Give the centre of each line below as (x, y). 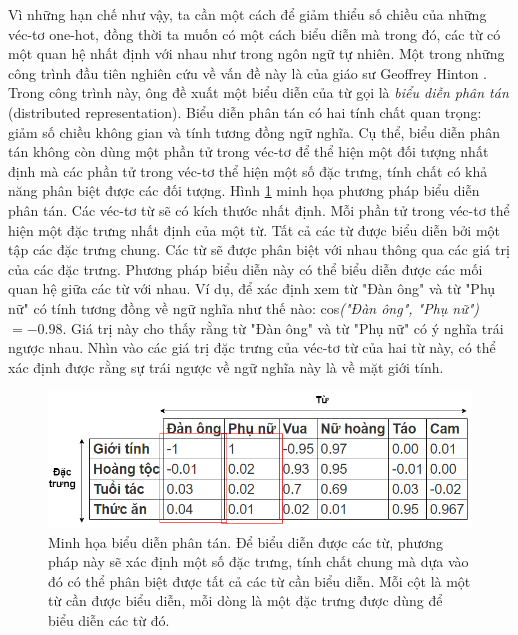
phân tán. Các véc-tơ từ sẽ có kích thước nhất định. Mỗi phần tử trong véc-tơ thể (259, 209)
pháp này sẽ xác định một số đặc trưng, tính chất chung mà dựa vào (258, 561)
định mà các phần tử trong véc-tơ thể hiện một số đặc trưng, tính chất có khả (248, 170)
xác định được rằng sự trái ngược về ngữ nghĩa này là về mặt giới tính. (226, 366)
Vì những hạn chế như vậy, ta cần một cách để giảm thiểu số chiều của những (247, 14)
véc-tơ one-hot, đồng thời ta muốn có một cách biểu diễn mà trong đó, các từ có (254, 33)
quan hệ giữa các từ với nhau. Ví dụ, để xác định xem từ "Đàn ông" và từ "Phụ (252, 288)
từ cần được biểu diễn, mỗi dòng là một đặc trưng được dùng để (245, 600)
